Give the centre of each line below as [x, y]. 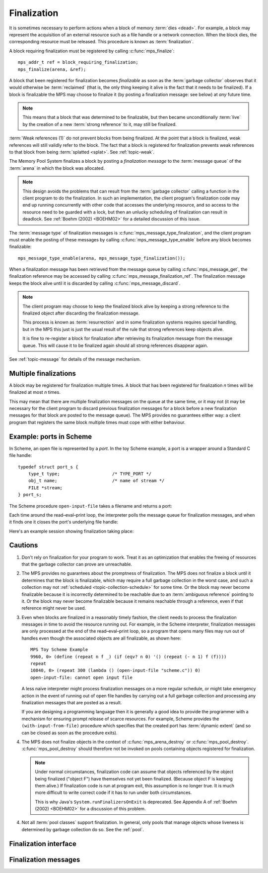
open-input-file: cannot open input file [81, 677]
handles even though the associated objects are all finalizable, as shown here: [101, 638]
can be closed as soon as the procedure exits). [69, 733]
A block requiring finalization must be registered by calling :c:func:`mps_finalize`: [92, 51]
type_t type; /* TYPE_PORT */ [90, 474]
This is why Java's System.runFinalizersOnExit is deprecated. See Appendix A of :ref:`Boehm [136, 802]
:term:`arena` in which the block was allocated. [57, 168]
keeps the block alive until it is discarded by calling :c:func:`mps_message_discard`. [95, 283]
